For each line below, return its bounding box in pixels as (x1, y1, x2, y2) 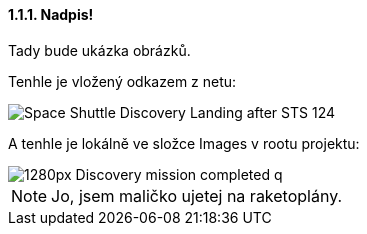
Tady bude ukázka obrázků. (8, 41, 191, 59)
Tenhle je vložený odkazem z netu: (8, 72, 237, 90)
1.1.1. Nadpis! (8, 6, 94, 23)
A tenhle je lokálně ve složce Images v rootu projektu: (8, 134, 360, 152)
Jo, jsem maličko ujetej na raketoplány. (51, 185, 343, 206)
